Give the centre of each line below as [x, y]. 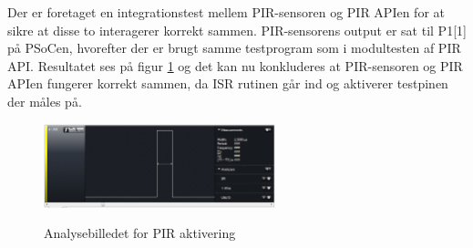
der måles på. [45, 101]
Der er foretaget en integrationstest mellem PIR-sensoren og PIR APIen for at [226, 12]
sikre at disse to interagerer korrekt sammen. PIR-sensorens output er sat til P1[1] [237, 30]
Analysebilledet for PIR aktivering [140, 233]
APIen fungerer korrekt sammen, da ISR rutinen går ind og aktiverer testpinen [228, 83]
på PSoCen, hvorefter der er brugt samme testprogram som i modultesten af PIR [234, 48]
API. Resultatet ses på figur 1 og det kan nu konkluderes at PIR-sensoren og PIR [235, 65]
